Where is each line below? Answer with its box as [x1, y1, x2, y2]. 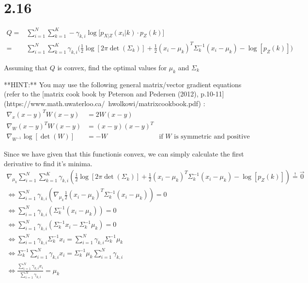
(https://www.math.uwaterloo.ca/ [4, 98, 105, 108]
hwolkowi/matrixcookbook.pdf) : [108, 98, 205, 108]
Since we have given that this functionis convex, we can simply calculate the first [4, 149, 244, 159]
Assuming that [4, 62, 47, 72]
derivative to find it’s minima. [4, 158, 92, 168]
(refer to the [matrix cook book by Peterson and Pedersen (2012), [4, 89, 199, 99]
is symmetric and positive [174, 133, 250, 141]
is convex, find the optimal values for [57, 62, 167, 72]
